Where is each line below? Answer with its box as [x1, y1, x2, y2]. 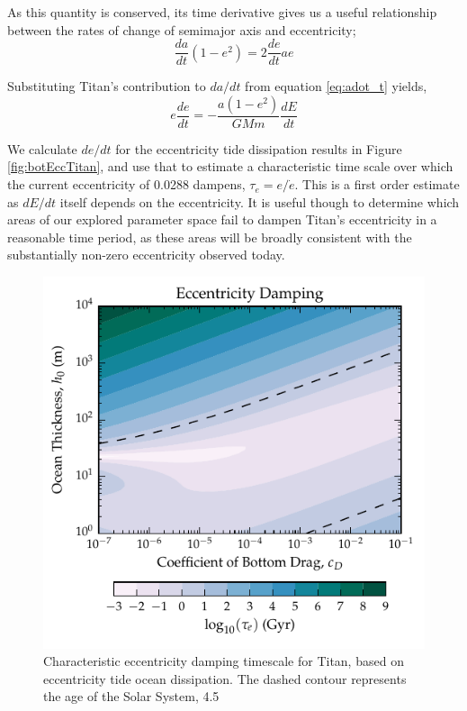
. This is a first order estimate [294, 175, 460, 194]
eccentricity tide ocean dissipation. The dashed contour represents [43, 669, 407, 688]
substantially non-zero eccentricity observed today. [7, 245, 285, 264]
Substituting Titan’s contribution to [7, 77, 206, 96]
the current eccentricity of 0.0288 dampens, [7, 175, 246, 194]
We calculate [7, 139, 77, 158]
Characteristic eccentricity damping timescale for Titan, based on [43, 652, 404, 670]
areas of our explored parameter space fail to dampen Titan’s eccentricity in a [7, 210, 437, 229]
